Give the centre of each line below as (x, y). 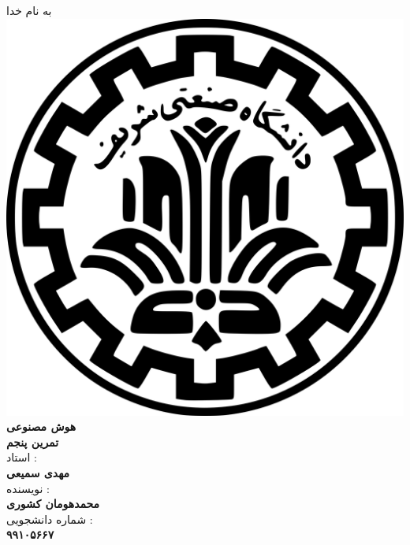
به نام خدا (29, 10)
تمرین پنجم (33, 441)
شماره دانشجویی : (50, 519)
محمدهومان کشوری (53, 504)
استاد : (22, 457)
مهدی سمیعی (38, 472)
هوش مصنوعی (41, 426)
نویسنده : (28, 488)
